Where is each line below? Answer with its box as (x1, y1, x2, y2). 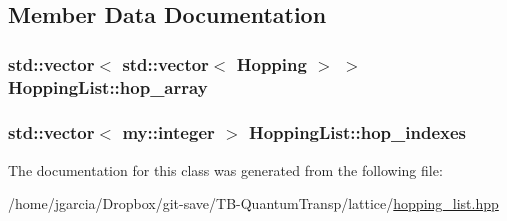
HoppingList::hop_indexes (248, 120, 466, 145)
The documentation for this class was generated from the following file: (8, 159, 443, 180)
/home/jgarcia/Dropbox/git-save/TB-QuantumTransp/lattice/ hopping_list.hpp (8, 193, 499, 214)
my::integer (122, 120, 215, 145)
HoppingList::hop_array (8, 74, 208, 99)
